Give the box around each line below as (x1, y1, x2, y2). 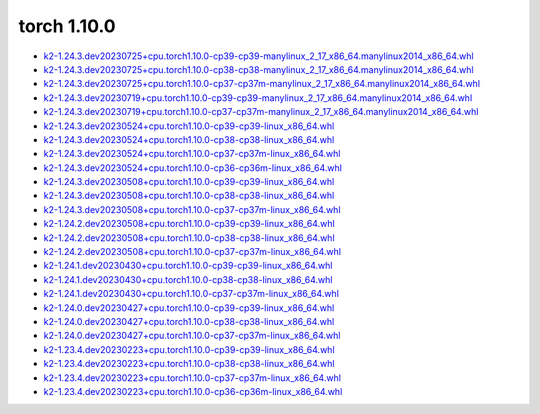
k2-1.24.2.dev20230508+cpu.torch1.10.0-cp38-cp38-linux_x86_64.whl (43, 231, 335, 244)
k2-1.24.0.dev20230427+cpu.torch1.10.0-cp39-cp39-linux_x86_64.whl (43, 301, 335, 314)
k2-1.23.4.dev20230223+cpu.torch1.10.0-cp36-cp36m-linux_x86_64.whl (43, 385, 343, 397)
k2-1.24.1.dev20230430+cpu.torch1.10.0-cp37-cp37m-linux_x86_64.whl (43, 288, 340, 300)
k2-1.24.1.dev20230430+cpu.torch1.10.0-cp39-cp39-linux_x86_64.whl (43, 260, 333, 272)
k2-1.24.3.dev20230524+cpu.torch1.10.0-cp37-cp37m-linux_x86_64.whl (43, 148, 341, 160)
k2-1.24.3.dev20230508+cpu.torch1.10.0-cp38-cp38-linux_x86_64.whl (43, 190, 335, 202)
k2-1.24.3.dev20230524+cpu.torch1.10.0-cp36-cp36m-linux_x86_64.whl (43, 161, 342, 174)
